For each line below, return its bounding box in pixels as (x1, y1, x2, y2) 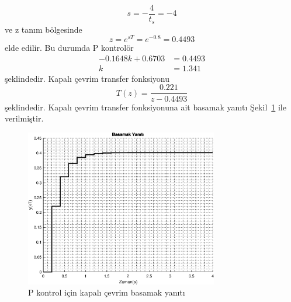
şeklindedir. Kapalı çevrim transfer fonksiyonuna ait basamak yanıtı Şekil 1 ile (5, 100, 286, 113)
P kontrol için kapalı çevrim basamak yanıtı (28, 286, 185, 298)
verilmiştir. (5, 112, 44, 124)
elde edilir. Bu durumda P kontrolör (5, 41, 134, 54)
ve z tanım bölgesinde (5, 23, 82, 35)
